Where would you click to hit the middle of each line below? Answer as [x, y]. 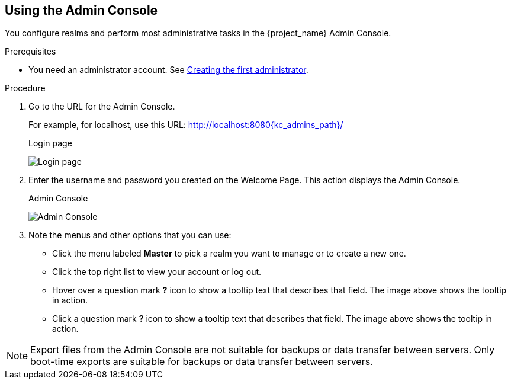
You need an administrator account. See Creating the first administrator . [168, 70]
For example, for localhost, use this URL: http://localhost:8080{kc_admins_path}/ [186, 125]
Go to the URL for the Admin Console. [102, 107]
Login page [50, 143]
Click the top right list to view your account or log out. [157, 272]
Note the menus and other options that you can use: [130, 235]
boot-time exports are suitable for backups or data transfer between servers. [202, 362]
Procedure [25, 88]
